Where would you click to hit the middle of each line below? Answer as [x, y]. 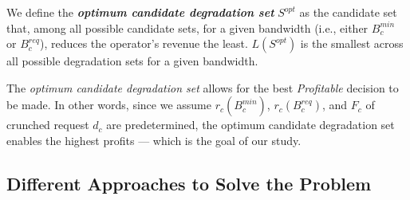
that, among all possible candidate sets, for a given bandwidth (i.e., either [187, 27]
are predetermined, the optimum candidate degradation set [250, 125]
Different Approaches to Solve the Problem [189, 183]
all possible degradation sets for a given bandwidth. [132, 61]
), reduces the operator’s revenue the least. [144, 43]
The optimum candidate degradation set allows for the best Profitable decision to [203, 87]
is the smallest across [352, 43]
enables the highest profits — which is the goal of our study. [154, 140]
